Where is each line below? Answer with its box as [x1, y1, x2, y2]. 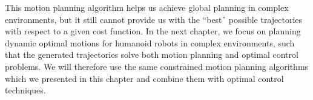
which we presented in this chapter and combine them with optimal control [5, 72, 284, 84]
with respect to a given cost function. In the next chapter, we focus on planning [5, 25, 301, 37]
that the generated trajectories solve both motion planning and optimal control [5, 48, 298, 61]
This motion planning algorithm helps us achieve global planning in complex [5, 1, 289, 13]
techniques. [5, 84, 46, 96]
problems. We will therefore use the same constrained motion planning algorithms [5, 60, 309, 72]
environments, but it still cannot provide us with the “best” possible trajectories [5, 13, 303, 25]
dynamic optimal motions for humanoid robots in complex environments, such [5, 36, 295, 49]
